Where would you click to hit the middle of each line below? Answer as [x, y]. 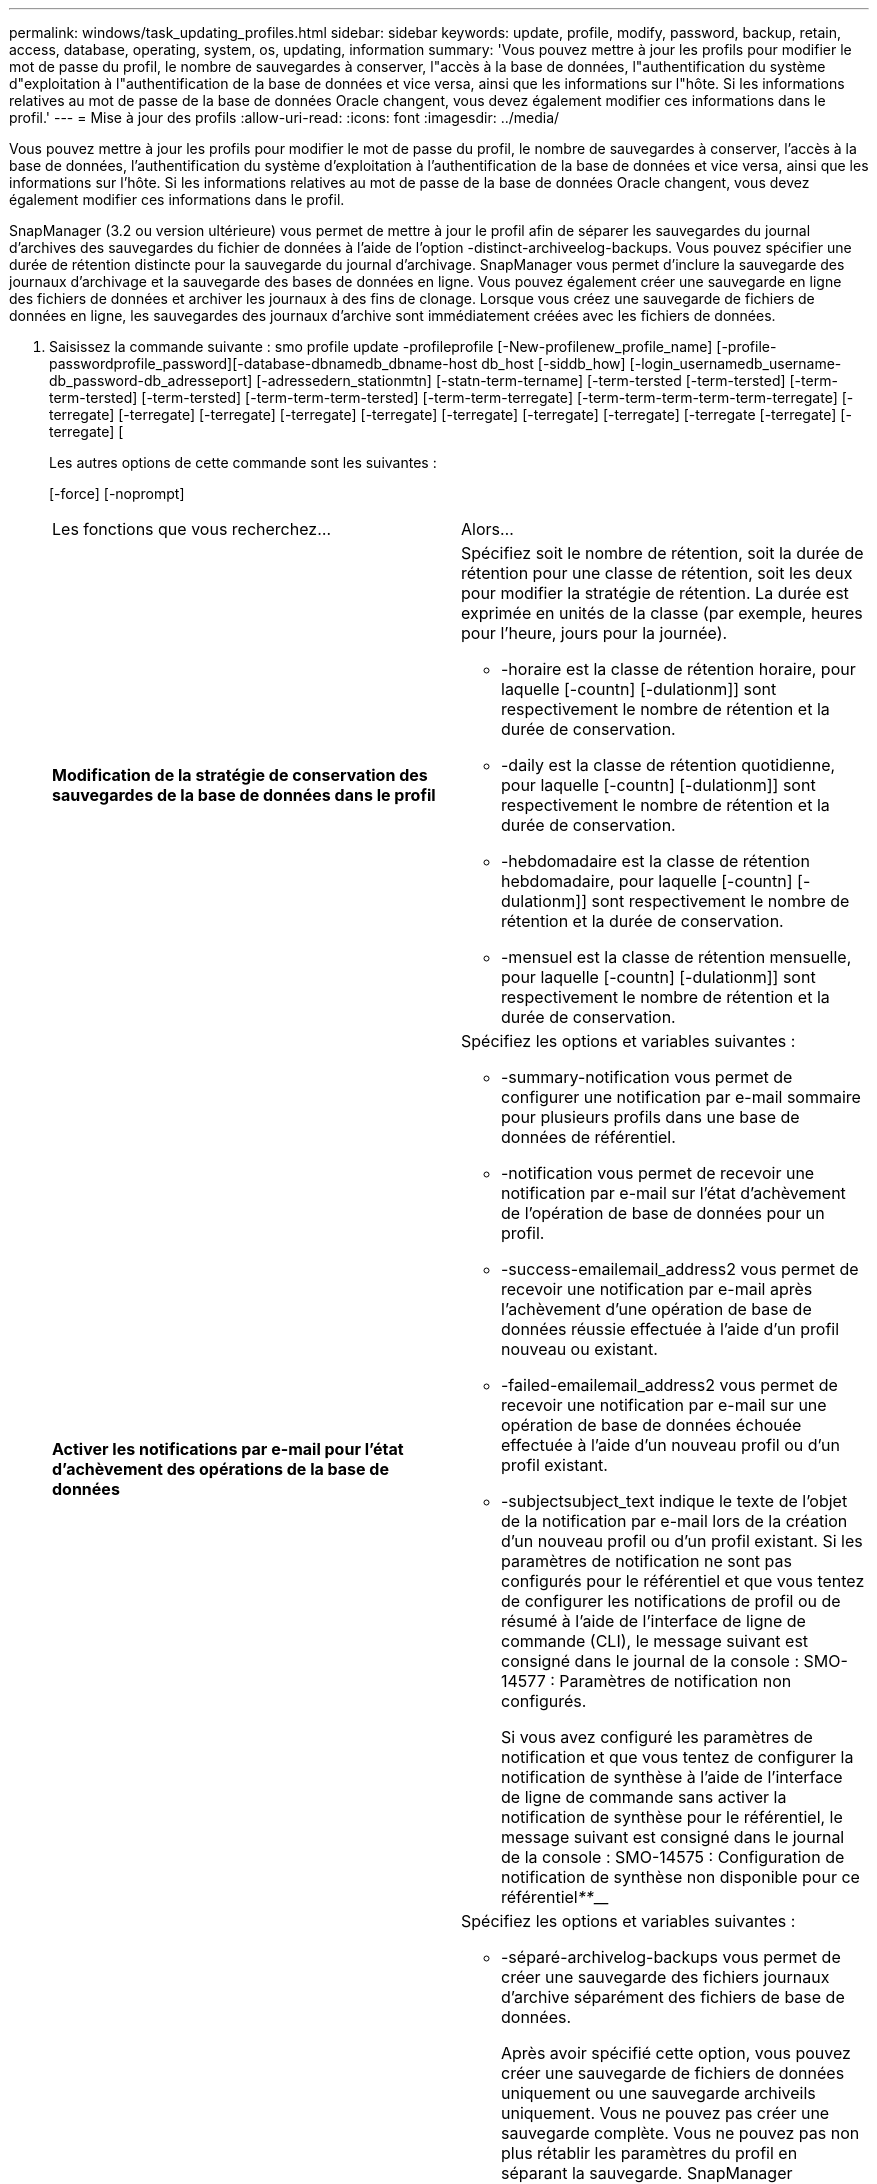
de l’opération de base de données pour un [663, 1213]
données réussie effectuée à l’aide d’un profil [670, 1329]
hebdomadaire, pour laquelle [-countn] [647, 881]
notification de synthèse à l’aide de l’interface [672, 1777]
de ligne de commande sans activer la [644, 1797]
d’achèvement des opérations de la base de [220, 1469]
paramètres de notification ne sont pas [646, 1561]
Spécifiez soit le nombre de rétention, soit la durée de [662, 553]
